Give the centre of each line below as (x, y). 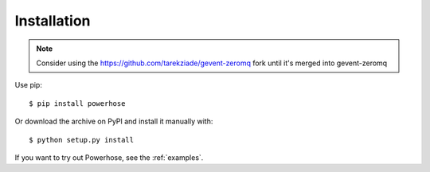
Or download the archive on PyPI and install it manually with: (114, 121)
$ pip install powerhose (77, 103)
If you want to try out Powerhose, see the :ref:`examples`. (109, 157)
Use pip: (29, 85)
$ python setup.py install (82, 140)
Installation (53, 21)
